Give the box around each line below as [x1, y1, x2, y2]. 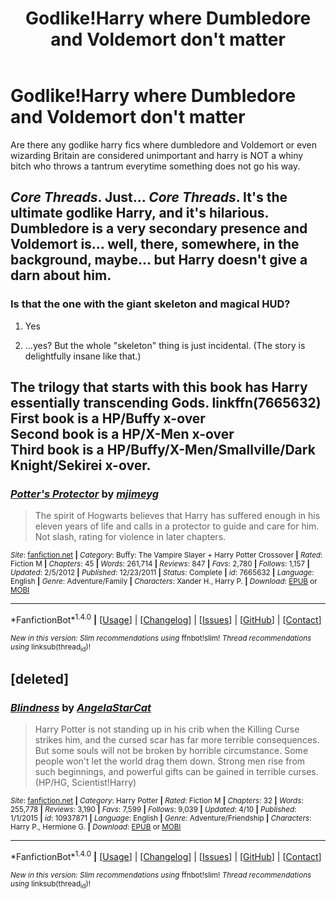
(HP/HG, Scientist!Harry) [34, 776, 137, 788]
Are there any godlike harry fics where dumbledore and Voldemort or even [10, 138, 317, 151]
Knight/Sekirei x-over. [10, 457, 152, 474]
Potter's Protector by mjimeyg [10, 487, 160, 501]
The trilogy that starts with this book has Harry [10, 379, 308, 396]
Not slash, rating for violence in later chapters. [34, 531, 227, 543]
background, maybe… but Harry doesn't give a [10, 252, 308, 269]
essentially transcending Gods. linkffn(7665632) [10, 395, 322, 412]
